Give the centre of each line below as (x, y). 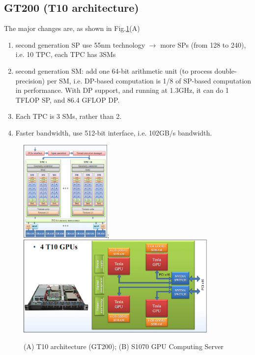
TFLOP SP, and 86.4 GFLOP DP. (68, 99)
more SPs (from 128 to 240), (203, 44)
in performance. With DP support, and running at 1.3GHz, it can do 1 (122, 90)
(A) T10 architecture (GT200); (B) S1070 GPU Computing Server (124, 346)
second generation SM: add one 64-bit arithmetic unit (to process (114, 70)
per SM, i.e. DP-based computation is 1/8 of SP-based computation (149, 80)
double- (226, 70)
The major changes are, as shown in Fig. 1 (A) (72, 28)
